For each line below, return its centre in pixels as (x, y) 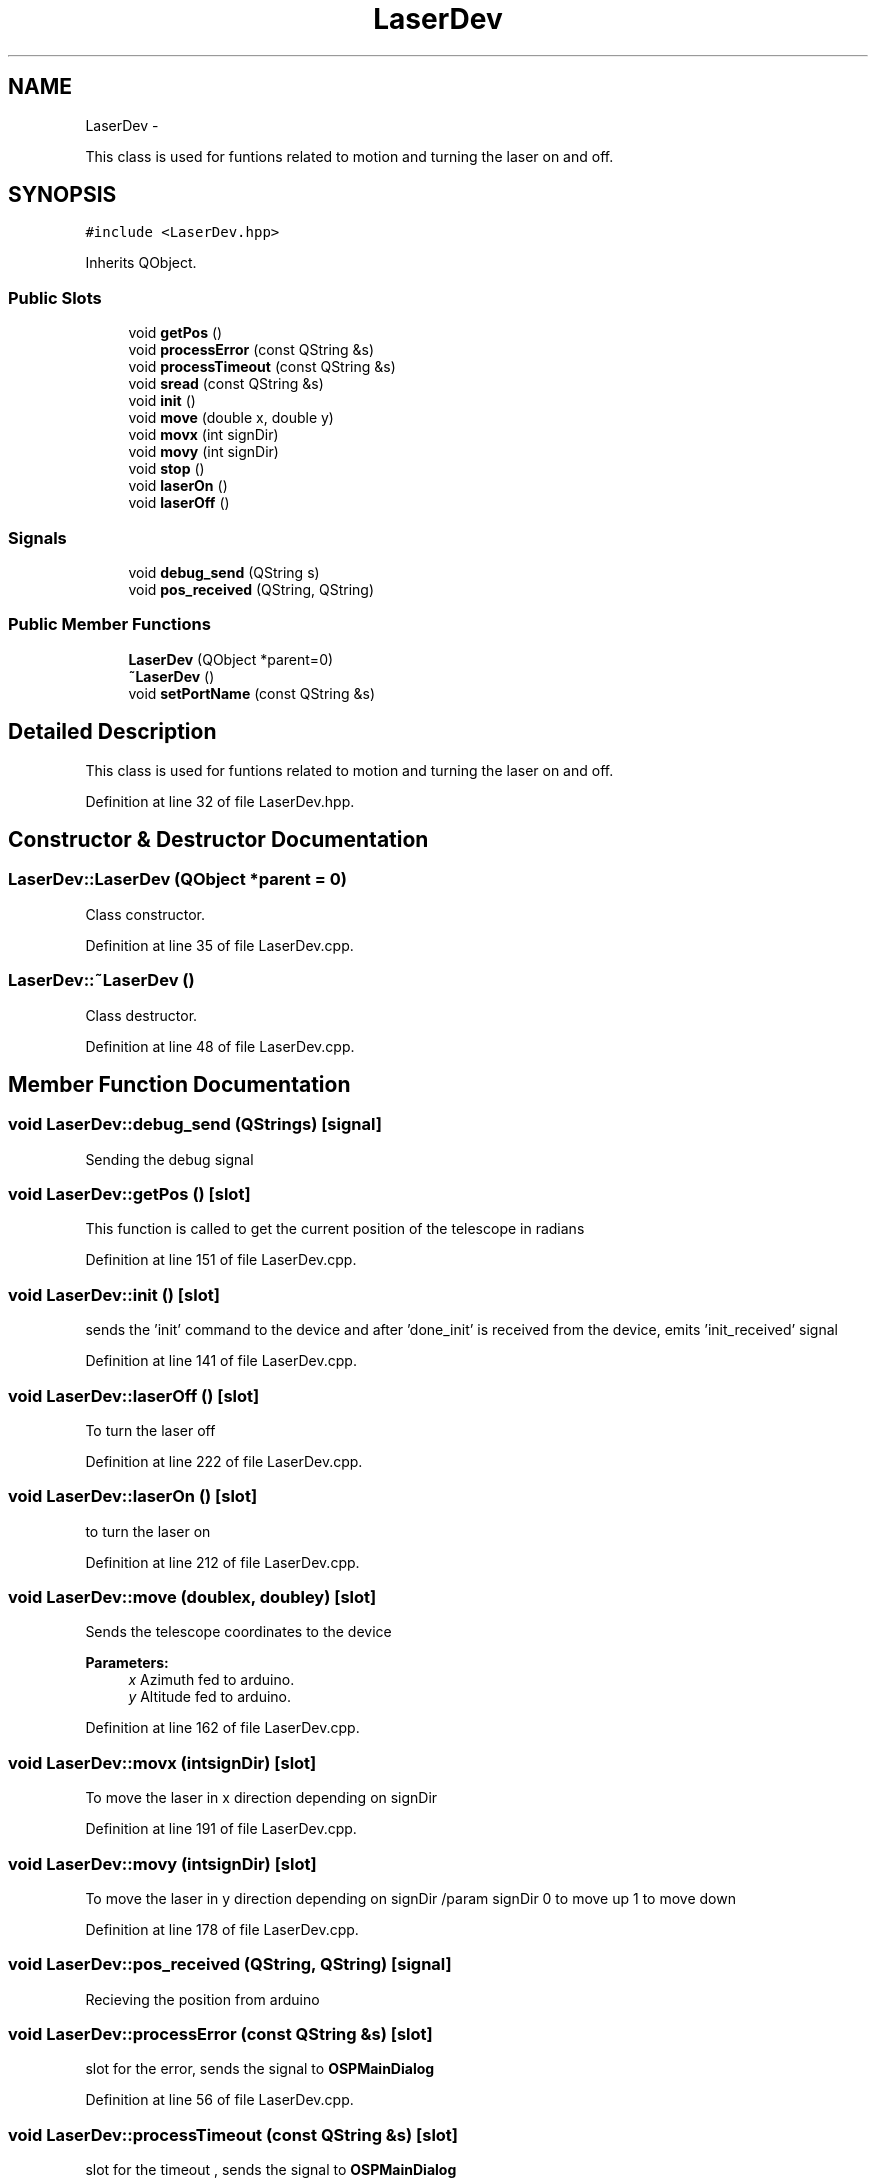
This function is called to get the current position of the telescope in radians (335, 1229)
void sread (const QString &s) (226, 384)
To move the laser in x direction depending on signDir (261, 1798)
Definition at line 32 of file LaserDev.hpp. (220, 801)
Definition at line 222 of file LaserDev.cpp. (224, 1461)
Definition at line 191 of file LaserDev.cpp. (221, 1829)
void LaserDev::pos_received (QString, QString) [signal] (230, 1964)
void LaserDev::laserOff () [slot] (134, 1395)
